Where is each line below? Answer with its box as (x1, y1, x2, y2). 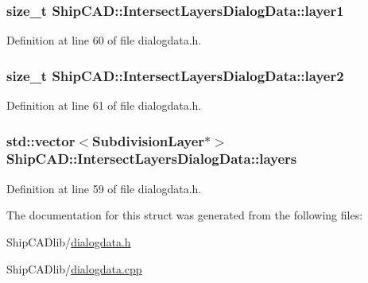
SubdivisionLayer (92, 130, 205, 150)
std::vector (6, 130, 76, 150)
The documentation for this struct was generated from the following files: (6, 207, 363, 223)
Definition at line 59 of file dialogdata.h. (6, 180, 202, 196)
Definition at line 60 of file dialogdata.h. (6, 32, 202, 48)
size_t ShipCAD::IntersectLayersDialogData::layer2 (6, 65, 344, 85)
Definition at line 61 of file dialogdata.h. (6, 97, 202, 114)
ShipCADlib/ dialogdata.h (6, 233, 131, 250)
